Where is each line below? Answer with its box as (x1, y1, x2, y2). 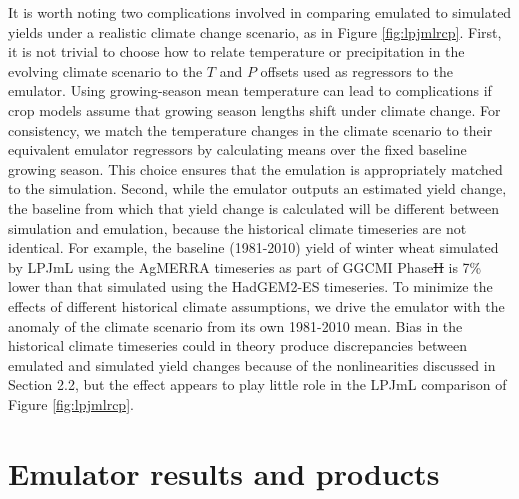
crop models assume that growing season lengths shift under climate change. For (8, 99, 501, 120)
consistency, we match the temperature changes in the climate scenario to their (8, 119, 493, 140)
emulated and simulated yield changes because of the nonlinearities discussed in (8, 354, 496, 375)
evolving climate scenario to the (8, 60, 203, 81)
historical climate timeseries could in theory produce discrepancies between (8, 335, 468, 356)
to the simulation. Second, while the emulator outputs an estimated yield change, (8, 178, 507, 199)
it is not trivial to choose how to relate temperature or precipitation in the (8, 41, 465, 62)
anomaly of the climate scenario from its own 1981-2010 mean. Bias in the (8, 315, 463, 336)
